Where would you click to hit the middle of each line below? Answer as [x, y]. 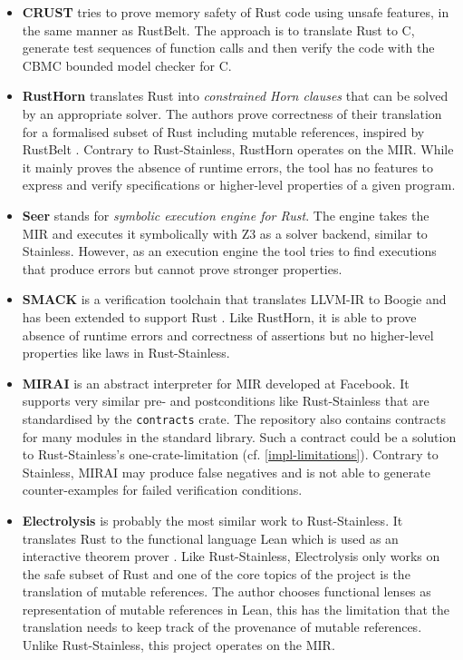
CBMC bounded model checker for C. [127, 65]
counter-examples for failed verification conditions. [162, 490]
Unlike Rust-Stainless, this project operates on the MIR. [178, 645]
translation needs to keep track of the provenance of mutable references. [222, 627]
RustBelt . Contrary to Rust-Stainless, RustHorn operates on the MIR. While [238, 149]
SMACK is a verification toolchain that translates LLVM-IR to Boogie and [234, 299]
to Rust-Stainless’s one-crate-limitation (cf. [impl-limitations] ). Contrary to [230, 454]
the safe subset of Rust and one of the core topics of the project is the [216, 573]
